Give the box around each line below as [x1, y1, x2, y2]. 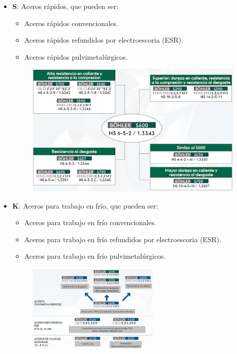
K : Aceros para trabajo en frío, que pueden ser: [12, 200, 158, 211]
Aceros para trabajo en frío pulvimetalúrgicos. [24, 251, 166, 261]
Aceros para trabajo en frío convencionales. [24, 217, 156, 228]
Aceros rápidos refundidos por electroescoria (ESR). [24, 35, 183, 45]
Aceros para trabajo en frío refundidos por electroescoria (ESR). [24, 234, 221, 244]
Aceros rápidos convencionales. [24, 18, 118, 28]
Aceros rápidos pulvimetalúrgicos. [24, 51, 128, 62]
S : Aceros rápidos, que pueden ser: [12, 1, 118, 11]
